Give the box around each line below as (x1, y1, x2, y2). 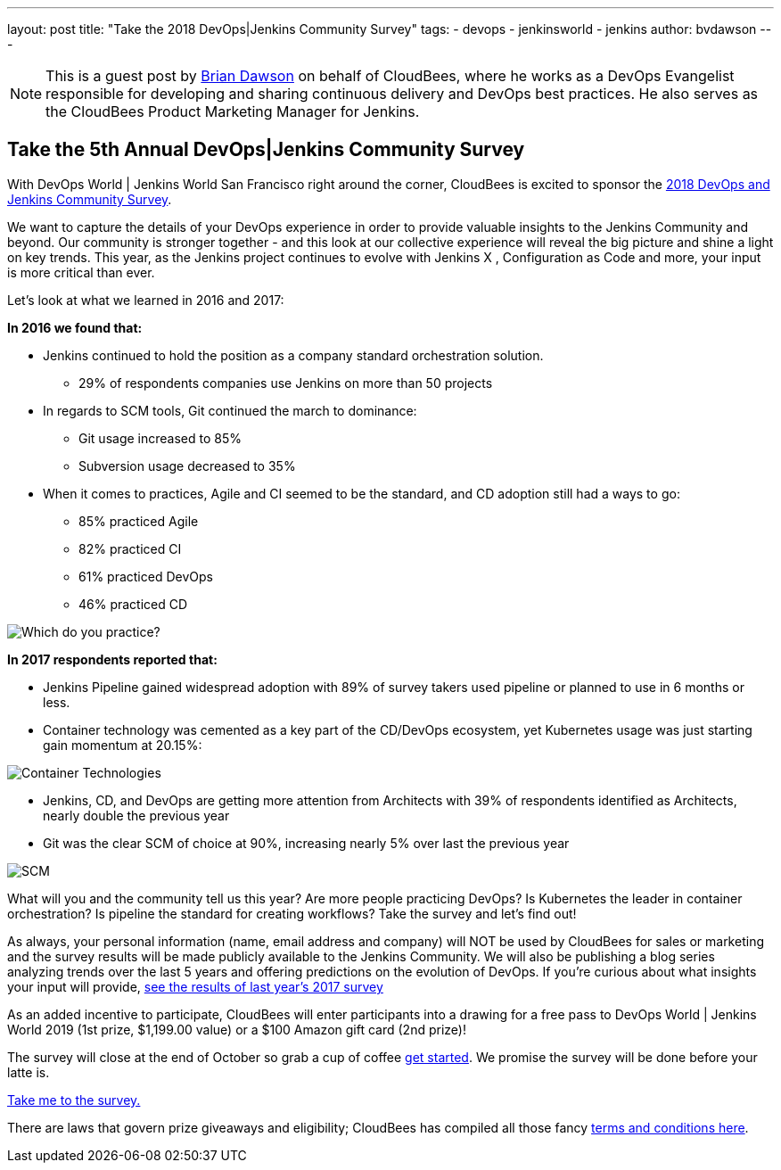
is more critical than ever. (7, 264, 155, 280)
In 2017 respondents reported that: (7, 651, 218, 667)
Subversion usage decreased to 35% (78, 457, 296, 474)
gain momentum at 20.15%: (43, 737, 202, 753)
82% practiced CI (78, 540, 182, 556)
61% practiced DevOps (78, 568, 213, 584)
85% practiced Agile (78, 513, 199, 529)
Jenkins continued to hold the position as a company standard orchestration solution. (43, 347, 544, 363)
